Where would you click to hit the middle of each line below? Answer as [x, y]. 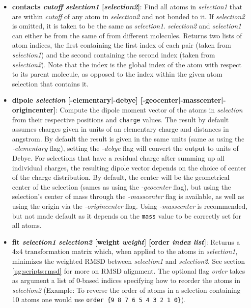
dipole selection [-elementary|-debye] [75, 100]
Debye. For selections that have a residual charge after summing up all [118, 157]
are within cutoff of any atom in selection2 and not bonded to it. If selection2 [128, 16]
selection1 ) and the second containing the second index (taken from [113, 54]
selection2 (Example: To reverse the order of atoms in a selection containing [126, 290]
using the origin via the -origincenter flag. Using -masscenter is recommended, [130, 206]
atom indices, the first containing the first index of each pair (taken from [122, 45]
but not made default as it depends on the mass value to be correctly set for [126, 215]
